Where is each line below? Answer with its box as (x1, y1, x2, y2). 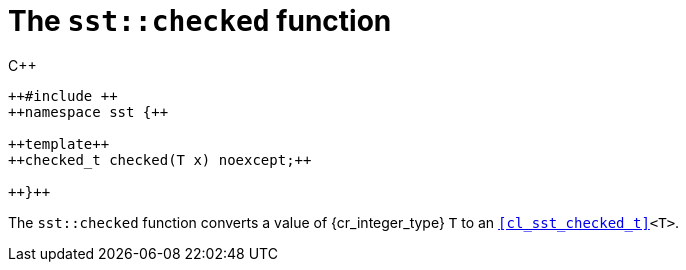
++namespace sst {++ (8, 103, 169, 120)
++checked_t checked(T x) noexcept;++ (8, 151, 312, 168)
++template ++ (8, 135, 110, 152)
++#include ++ (8, 87, 118, 104)
